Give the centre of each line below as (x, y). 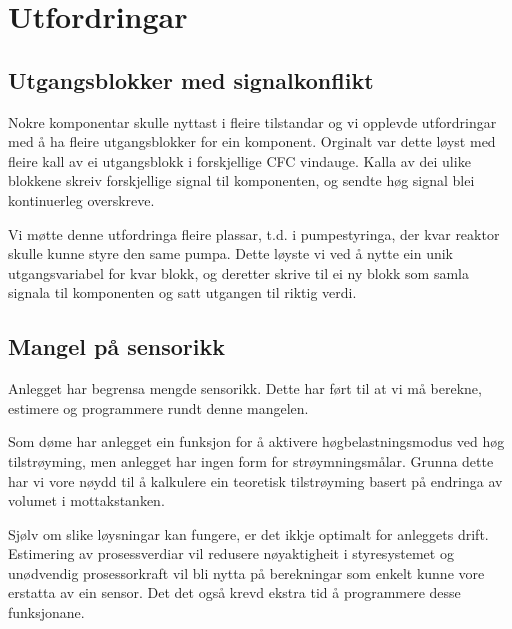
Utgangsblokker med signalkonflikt (191, 79)
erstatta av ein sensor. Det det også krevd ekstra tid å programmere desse (234, 592)
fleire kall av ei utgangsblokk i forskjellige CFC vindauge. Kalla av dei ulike (239, 160)
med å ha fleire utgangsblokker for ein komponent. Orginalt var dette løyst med (252, 141)
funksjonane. (46, 612)
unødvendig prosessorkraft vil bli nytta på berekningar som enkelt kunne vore (246, 572)
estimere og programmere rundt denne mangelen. (158, 407)
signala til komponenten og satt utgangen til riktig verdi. (182, 292)
